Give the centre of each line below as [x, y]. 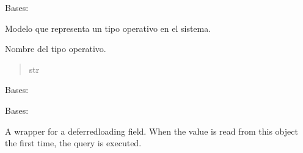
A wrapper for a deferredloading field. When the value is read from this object [151, 131]
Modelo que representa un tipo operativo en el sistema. [108, 28]
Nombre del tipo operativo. [56, 49]
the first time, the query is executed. [73, 143]
